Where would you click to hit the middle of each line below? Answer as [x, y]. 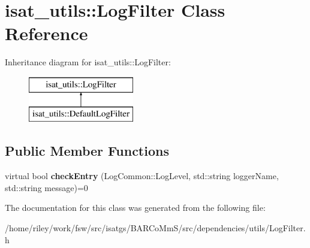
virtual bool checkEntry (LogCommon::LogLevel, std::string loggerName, [142, 176]
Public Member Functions [87, 151]
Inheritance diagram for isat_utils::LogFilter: [88, 62]
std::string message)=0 [46, 187]
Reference [46, 33]
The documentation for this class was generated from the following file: [135, 208]
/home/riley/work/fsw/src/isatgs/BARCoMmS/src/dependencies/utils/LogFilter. [155, 228]
